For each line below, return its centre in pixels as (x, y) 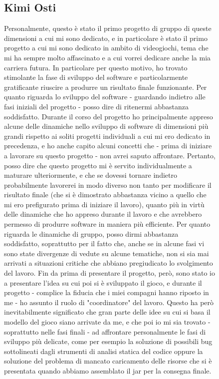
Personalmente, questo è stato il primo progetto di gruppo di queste (108, 28)
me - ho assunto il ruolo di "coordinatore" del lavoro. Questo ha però (109, 302)
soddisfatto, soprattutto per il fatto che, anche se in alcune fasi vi (104, 243)
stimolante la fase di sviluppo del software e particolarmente (96, 77)
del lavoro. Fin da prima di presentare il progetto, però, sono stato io (110, 273)
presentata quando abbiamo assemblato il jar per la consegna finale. (108, 370)
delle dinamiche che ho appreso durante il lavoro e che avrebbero (103, 214)
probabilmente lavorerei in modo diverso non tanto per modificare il (108, 185)
